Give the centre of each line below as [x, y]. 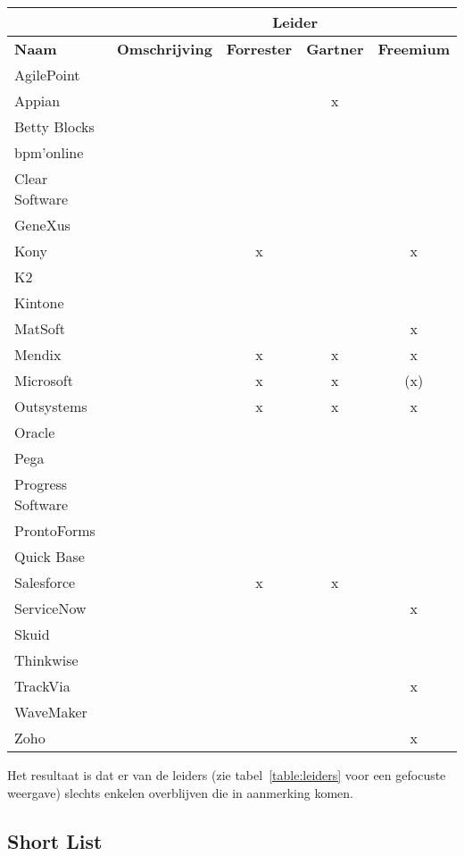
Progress [41, 484]
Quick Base [50, 556]
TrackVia [42, 686]
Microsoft [44, 380]
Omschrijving [164, 49]
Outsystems [51, 406]
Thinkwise [46, 660]
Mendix [38, 354]
